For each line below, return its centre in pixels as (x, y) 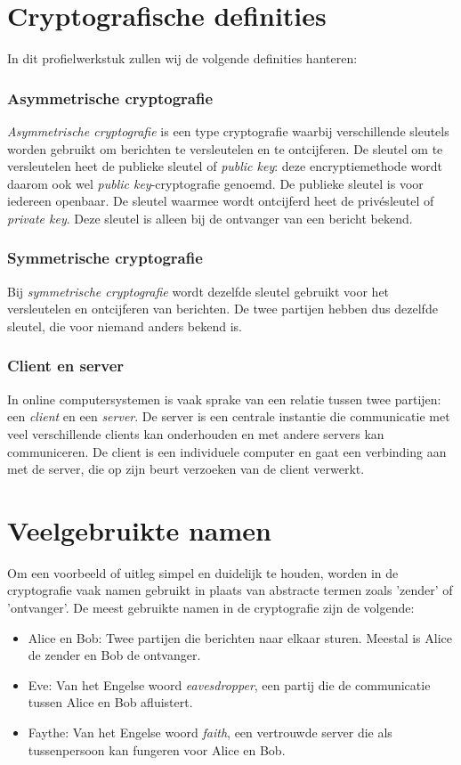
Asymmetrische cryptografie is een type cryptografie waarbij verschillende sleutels (228, 130)
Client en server (66, 366)
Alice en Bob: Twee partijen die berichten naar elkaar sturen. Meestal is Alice (240, 637)
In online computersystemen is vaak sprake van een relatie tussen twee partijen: (224, 399)
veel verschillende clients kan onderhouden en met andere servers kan (196, 433)
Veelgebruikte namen (139, 529)
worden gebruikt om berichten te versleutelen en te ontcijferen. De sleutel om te (225, 148)
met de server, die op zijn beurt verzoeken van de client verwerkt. (186, 469)
